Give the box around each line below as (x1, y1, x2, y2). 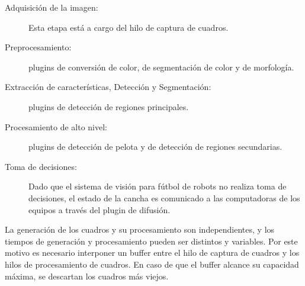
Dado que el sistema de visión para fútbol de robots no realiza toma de (28, 180, 287, 192)
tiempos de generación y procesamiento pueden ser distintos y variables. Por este (5, 234, 298, 247)
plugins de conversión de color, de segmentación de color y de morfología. (28, 60, 294, 73)
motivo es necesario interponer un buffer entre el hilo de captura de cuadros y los (5, 246, 300, 259)
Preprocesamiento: (5, 41, 72, 53)
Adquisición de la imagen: (5, 1, 98, 13)
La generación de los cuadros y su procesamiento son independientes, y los (5, 223, 275, 236)
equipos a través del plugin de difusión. (28, 203, 171, 216)
